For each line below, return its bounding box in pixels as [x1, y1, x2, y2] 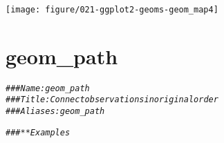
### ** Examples [6, 127, 71, 137]
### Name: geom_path [6, 83, 90, 93]
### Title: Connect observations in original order [6, 95, 218, 105]
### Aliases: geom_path [6, 106, 105, 117]
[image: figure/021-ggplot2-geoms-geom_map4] [6, 5, 218, 15]
